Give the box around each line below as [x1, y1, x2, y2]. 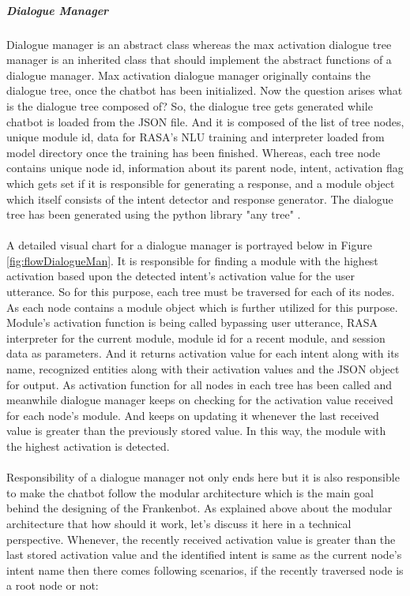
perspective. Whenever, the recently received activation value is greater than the [6, 530, 396, 547]
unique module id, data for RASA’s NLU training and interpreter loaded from [6, 129, 385, 145]
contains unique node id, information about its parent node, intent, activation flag [6, 159, 404, 176]
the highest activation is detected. [6, 438, 170, 454]
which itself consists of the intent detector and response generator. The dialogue [6, 190, 393, 207]
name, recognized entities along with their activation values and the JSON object [6, 361, 400, 377]
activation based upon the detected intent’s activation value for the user [6, 268, 355, 284]
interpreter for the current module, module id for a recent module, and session [6, 329, 386, 346]
